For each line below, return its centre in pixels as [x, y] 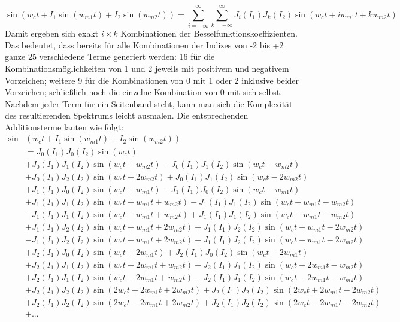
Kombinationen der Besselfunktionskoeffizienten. [209, 33]
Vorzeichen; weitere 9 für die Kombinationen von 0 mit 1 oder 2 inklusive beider [152, 80]
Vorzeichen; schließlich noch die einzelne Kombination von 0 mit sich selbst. [144, 92]
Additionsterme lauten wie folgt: [64, 127]
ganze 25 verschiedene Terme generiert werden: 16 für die [110, 57]
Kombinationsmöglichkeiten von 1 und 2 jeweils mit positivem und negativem [147, 68]
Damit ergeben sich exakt [52, 33]
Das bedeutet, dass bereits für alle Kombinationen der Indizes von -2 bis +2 [144, 45]
